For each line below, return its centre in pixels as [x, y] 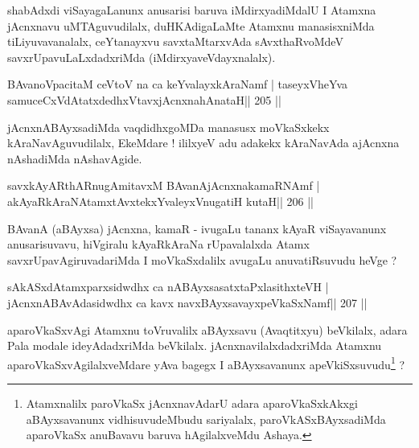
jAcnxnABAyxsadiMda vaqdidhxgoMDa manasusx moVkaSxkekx [168, 127]
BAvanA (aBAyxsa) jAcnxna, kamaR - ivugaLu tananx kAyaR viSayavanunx [197, 228]
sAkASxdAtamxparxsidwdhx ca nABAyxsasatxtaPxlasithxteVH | [168, 287]
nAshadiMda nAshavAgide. [75, 158]
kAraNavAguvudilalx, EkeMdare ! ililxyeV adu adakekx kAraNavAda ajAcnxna [203, 143]
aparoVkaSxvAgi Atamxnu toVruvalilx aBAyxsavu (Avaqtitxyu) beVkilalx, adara [207, 329]
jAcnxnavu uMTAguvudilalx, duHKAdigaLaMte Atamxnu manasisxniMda [191, 25]
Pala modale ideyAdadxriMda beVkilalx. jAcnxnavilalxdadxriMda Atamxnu [195, 345]
